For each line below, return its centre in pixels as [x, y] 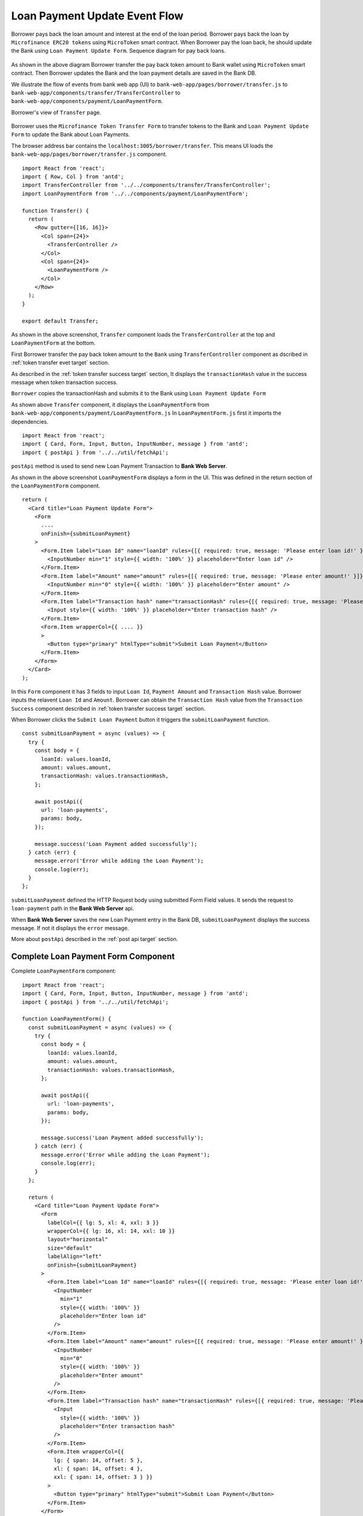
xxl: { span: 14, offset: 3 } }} [103, 1477]
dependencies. [30, 421]
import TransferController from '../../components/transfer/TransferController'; [146, 185]
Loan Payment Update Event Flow [97, 16]
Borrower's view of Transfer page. [56, 112]
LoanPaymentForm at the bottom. [54, 343]
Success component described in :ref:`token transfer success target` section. [108, 708]
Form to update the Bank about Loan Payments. [70, 135]
